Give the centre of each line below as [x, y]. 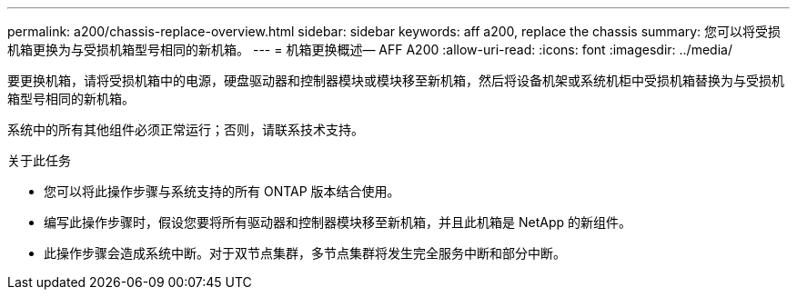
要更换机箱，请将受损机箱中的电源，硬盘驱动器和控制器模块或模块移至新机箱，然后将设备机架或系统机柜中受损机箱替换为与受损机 [396, 80]
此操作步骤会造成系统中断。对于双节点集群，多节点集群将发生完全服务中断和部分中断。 [305, 253]
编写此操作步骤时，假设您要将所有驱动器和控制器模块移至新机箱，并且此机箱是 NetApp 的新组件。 [338, 222]
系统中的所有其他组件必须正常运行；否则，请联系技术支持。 [186, 129]
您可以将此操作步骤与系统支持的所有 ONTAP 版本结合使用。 [222, 191]
